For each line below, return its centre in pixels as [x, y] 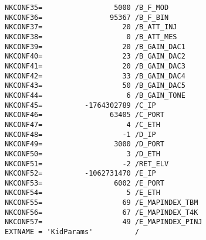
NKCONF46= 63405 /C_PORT [85, 115]
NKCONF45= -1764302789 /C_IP [80, 105]
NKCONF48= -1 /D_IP [80, 134]
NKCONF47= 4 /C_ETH [82, 124]
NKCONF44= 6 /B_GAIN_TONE [95, 95]
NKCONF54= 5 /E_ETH [82, 193]
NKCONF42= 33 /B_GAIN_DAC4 [95, 76]
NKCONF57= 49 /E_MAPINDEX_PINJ [104, 222]
